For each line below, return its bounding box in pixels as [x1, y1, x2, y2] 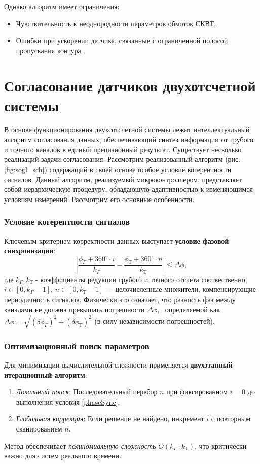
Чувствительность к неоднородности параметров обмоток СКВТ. [16, 18, 216, 28]
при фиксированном [166, 386, 228, 397]
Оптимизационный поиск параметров [4, 339, 150, 352]
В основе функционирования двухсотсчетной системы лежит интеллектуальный [4, 124, 250, 135]
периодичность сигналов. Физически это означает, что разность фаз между [4, 294, 236, 305]
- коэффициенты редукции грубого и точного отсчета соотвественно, [35, 274, 247, 284]
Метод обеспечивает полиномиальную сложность [4, 440, 156, 451]
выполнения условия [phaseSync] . [16, 396, 120, 407]
